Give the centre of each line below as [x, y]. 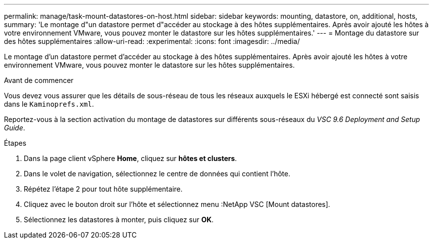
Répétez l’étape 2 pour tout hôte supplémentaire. [103, 189]
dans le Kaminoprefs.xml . [49, 104]
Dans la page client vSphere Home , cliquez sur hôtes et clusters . [130, 158]
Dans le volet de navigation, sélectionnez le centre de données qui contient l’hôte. [157, 174]
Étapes [15, 143]
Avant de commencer [39, 80]
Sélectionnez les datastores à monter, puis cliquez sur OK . [119, 220]
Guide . [15, 128]
